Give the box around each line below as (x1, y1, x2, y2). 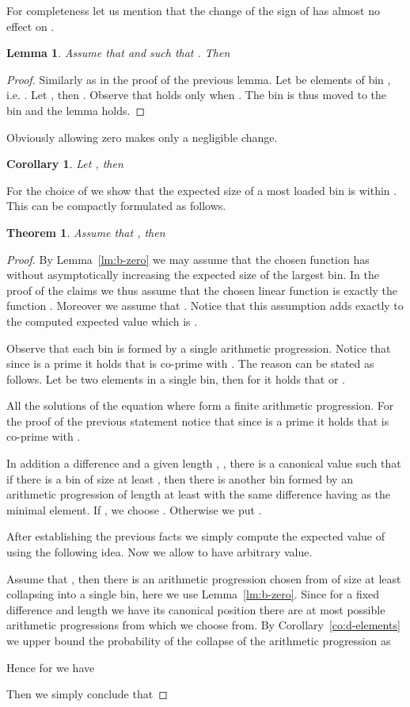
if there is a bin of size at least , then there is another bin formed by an (6, 470, 353, 487)
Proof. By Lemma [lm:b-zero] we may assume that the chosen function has (6, 250, 370, 267)
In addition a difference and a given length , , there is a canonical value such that (6, 455, 401, 472)
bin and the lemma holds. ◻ (6, 101, 146, 118)
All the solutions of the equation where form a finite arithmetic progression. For (6, 397, 394, 414)
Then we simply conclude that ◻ (6, 686, 168, 702)
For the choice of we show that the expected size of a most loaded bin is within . (6, 182, 397, 198)
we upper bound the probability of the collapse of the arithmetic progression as (6, 632, 391, 648)
